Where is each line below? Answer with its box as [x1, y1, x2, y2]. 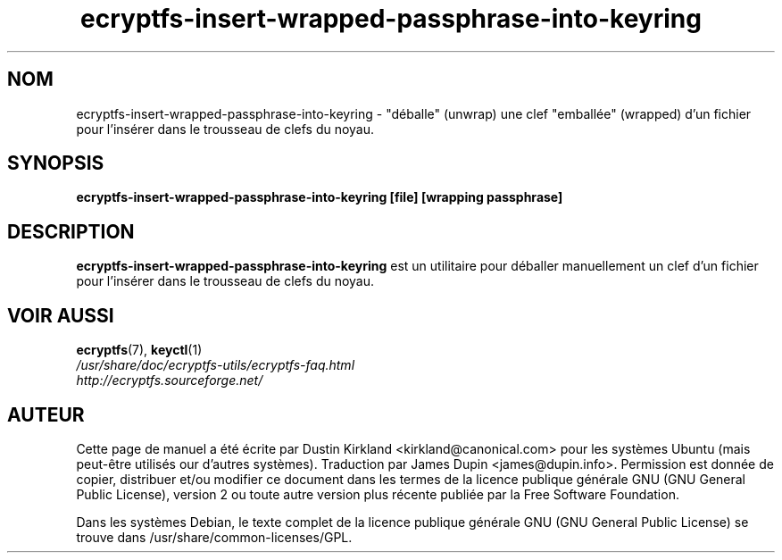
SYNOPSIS [7, 152, 104, 175]
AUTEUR [7, 403, 85, 426]
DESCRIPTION [7, 220, 135, 243]
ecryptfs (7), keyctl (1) [76, 342, 203, 358]
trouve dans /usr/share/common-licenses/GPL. [76, 529, 353, 545]
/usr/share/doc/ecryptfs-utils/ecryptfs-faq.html [76, 357, 355, 373]
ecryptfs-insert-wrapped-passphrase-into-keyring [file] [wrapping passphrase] [76, 189, 563, 205]
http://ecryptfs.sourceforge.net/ [76, 372, 263, 389]
